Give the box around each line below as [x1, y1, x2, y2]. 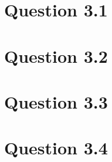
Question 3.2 [4, 43, 108, 67]
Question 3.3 [4, 89, 108, 113]
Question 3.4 [4, 136, 108, 160]
